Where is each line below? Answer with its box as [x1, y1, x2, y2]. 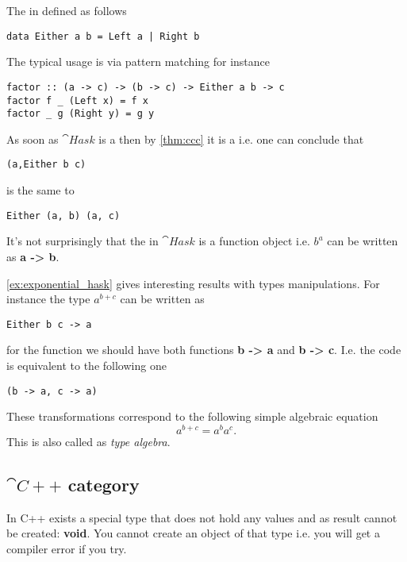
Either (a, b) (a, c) [6, 210, 121, 221]
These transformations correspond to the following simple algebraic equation [6, 408, 378, 425]
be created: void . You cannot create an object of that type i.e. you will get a [6, 525, 380, 541]
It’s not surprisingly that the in [6, 233, 159, 249]
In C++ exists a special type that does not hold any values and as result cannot [6, 509, 397, 525]
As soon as [6, 130, 59, 147]
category [67, 472, 140, 496]
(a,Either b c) [6, 159, 86, 171]
